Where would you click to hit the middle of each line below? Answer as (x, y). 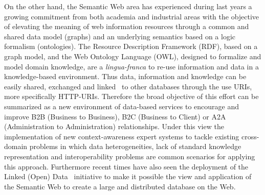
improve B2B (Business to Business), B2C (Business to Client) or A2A (115, 116)
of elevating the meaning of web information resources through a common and (127, 26)
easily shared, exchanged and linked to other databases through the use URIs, (128, 86)
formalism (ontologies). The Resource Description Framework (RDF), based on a (131, 46)
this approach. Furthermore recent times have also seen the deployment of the (126, 166)
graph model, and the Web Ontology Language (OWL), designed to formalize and (133, 56)
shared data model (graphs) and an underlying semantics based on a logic (120, 36)
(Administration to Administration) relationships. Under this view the (114, 126)
